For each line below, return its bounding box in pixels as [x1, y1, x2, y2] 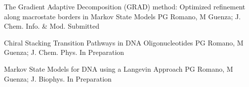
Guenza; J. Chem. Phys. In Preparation [4, 47, 124, 57]
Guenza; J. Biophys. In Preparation [4, 73, 112, 84]
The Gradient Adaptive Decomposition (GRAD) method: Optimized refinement [4, 1, 246, 11]
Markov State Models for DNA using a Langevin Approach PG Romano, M [4, 63, 233, 74]
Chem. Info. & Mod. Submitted [4, 21, 99, 31]
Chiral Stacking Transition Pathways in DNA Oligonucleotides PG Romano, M [4, 37, 244, 47]
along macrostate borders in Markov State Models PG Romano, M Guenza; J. [4, 11, 241, 21]
